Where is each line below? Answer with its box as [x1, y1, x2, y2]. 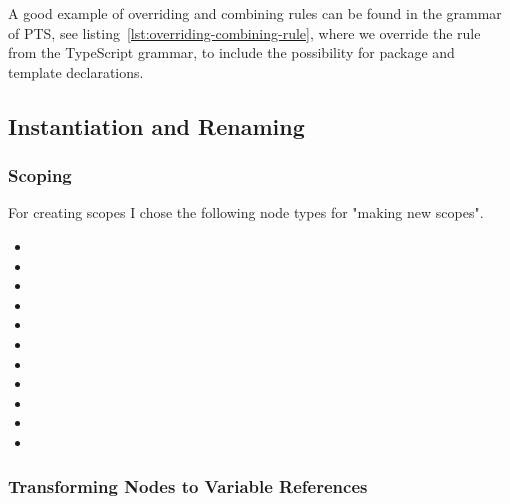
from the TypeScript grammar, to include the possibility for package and [8, 42, 455, 63]
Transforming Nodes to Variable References [8, 474, 368, 499]
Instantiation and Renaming [8, 110, 305, 141]
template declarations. [8, 61, 144, 82]
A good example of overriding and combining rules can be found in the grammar [8, 3, 502, 23]
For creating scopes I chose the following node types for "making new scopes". [8, 202, 484, 223]
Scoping [8, 163, 72, 188]
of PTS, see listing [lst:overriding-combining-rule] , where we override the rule [8, 22, 481, 43]
